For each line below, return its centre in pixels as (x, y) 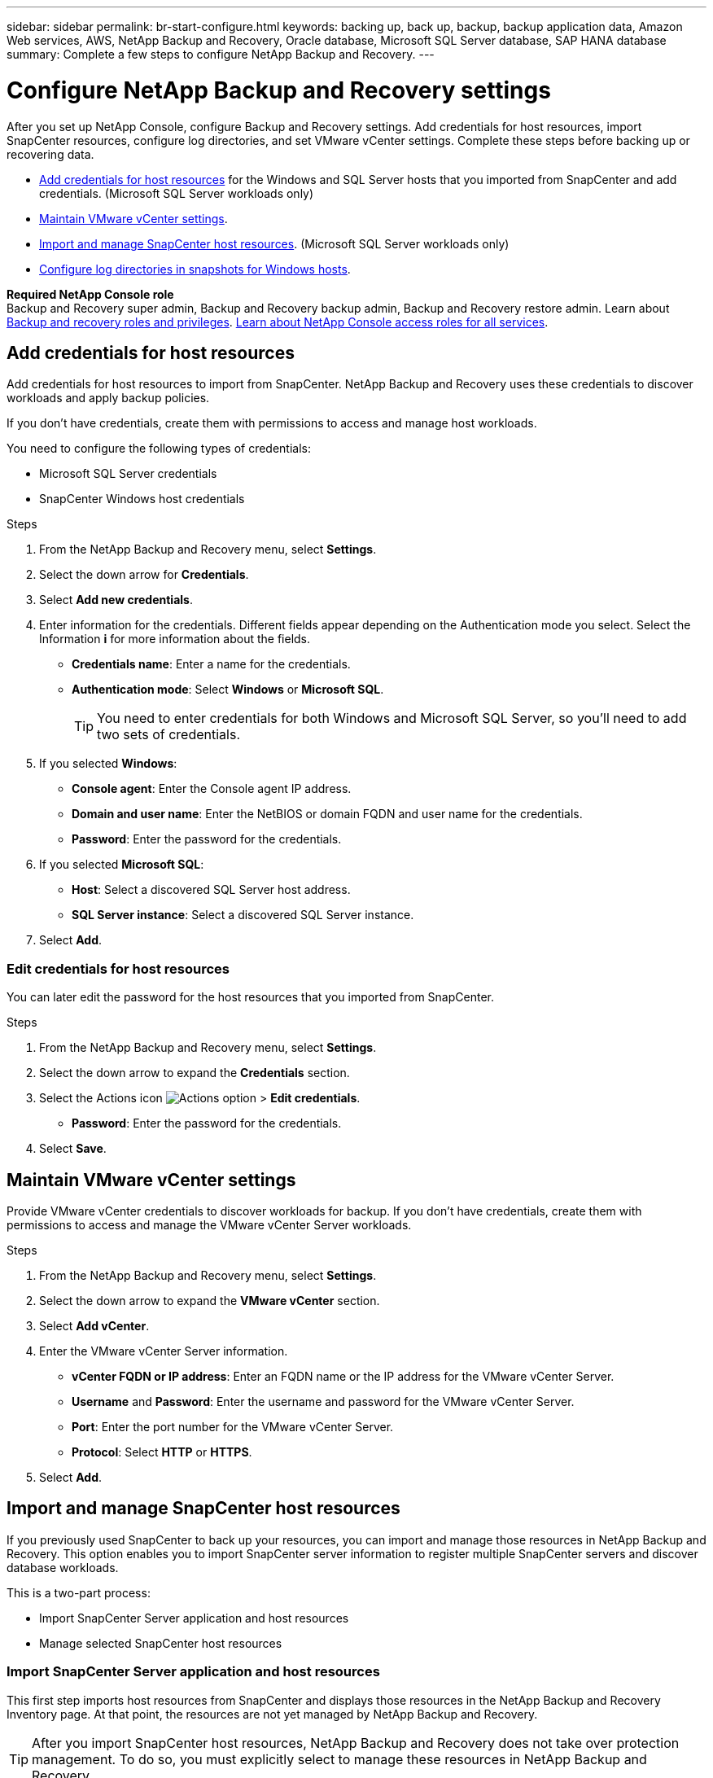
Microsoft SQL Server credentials (128, 474)
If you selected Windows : (108, 764)
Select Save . (73, 1149)
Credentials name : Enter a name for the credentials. (211, 664)
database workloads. (63, 1567)
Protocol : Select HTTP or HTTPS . (162, 1452)
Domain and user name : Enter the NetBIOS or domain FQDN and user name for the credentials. (327, 814)
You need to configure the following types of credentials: (159, 449)
